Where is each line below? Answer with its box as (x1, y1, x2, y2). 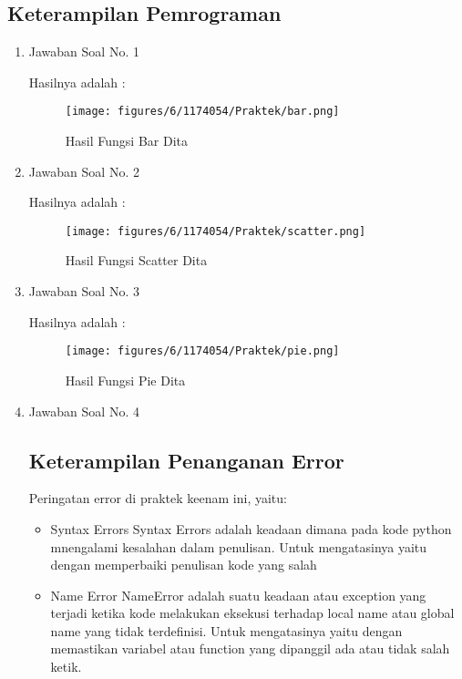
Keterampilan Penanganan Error (28, 446, 344, 474)
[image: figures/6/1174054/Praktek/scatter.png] (65, 224, 366, 238)
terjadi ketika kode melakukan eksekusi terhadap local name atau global (50, 603, 455, 622)
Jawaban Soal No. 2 (28, 161, 139, 180)
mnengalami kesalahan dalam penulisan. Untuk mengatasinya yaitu (50, 537, 427, 556)
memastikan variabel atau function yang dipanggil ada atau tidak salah (50, 639, 450, 658)
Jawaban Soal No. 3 (28, 282, 139, 301)
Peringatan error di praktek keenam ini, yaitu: (28, 489, 287, 508)
